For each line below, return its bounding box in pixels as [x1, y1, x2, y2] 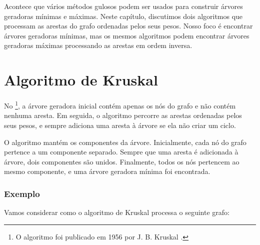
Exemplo [4, 187, 40, 199]
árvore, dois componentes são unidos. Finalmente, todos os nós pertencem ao [4, 156, 239, 166]
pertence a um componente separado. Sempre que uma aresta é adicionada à [4, 146, 238, 157]
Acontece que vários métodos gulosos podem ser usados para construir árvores [4, 1, 243, 11]
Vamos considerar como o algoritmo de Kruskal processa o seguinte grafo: [4, 207, 229, 217]
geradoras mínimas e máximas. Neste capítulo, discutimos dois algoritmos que [4, 10, 243, 21]
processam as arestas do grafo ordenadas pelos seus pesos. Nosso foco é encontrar [4, 20, 253, 31]
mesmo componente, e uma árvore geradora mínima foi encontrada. [4, 166, 210, 176]
